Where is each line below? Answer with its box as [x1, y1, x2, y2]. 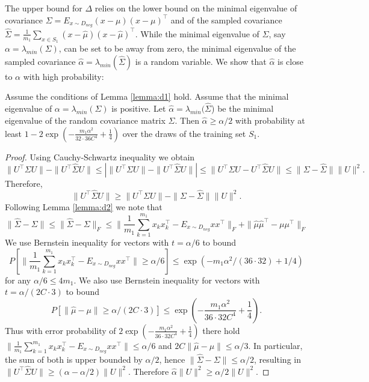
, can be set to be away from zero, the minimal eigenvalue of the [58, 42, 296, 55]
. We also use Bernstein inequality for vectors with [73, 273, 260, 286]
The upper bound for [5, 2, 82, 14]
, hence [159, 353, 185, 365]
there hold [202, 324, 240, 336]
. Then [175, 114, 199, 126]
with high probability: [23, 70, 104, 82]
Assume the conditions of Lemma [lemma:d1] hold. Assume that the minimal [5, 90, 289, 103]
